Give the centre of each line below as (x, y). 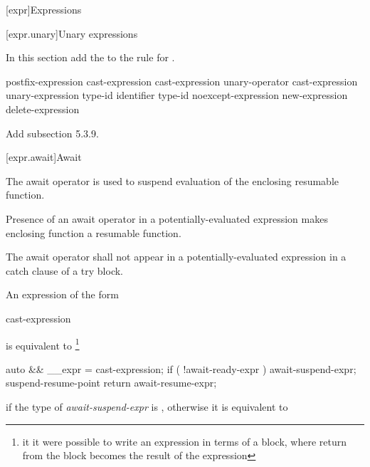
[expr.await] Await (44, 157)
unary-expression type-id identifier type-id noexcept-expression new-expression (177, 95)
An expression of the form (62, 294)
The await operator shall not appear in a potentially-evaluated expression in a (176, 257)
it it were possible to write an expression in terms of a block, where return (185, 441)
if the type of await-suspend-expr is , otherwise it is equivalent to (147, 406)
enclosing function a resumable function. (94, 232)
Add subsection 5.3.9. (52, 133)
